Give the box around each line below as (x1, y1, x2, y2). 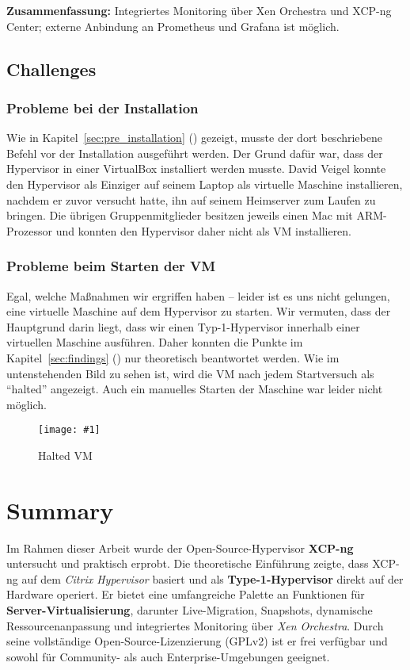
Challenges (6, 56, 97, 81)
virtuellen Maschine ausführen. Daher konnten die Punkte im (6, 334, 303, 350)
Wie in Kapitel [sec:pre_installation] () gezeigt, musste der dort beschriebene (6, 129, 382, 146)
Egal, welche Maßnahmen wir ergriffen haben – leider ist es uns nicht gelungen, (6, 287, 390, 304)
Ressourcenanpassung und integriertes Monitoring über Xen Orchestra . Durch (6, 617, 384, 634)
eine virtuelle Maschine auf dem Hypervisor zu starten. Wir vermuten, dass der (6, 303, 391, 320)
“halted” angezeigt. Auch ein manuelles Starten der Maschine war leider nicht (6, 381, 383, 397)
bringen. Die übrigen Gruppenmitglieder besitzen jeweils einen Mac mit (6, 207, 353, 224)
